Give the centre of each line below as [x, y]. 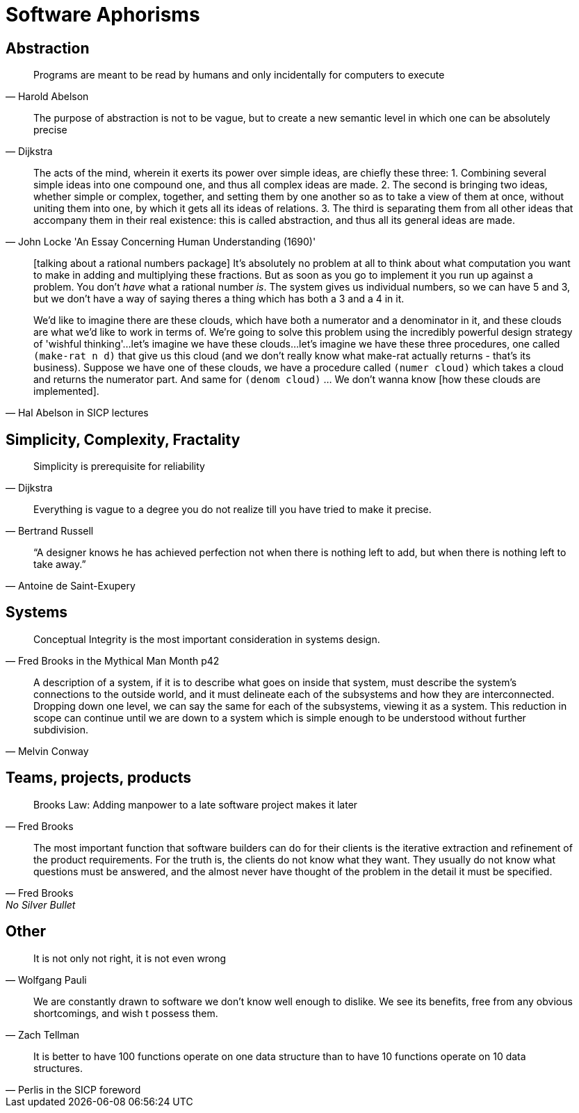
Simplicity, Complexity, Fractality [123, 439]
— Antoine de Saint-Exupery [71, 586]
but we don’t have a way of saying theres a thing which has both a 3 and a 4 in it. [219, 299]
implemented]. [66, 391]
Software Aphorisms [103, 15]
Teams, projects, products [99, 778]
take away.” [60, 564]
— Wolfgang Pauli [46, 980]
